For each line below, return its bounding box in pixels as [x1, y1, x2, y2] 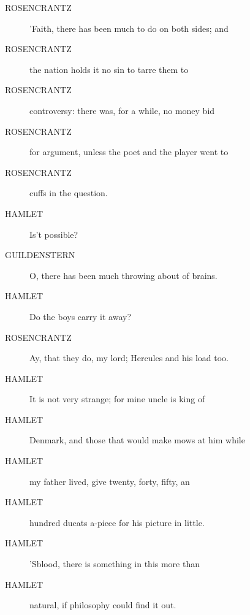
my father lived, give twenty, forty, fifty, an [29, 475, 190, 487]
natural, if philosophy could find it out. [29, 598, 176, 611]
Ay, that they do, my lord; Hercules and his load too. [29, 351, 229, 364]
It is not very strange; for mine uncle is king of [29, 392, 205, 405]
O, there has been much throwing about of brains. [29, 269, 218, 281]
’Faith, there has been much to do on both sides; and [29, 21, 229, 34]
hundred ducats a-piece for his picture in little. [29, 516, 205, 529]
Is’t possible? [29, 227, 78, 240]
